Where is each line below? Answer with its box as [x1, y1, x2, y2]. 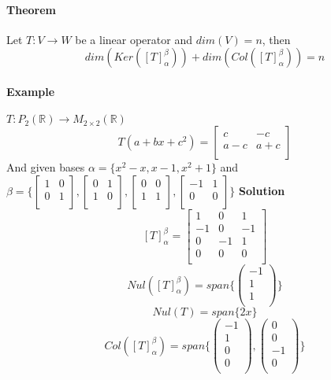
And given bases [6, 159, 85, 175]
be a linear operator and [75, 31, 192, 47]
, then [262, 31, 291, 47]
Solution [239, 182, 285, 198]
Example [6, 83, 55, 99]
